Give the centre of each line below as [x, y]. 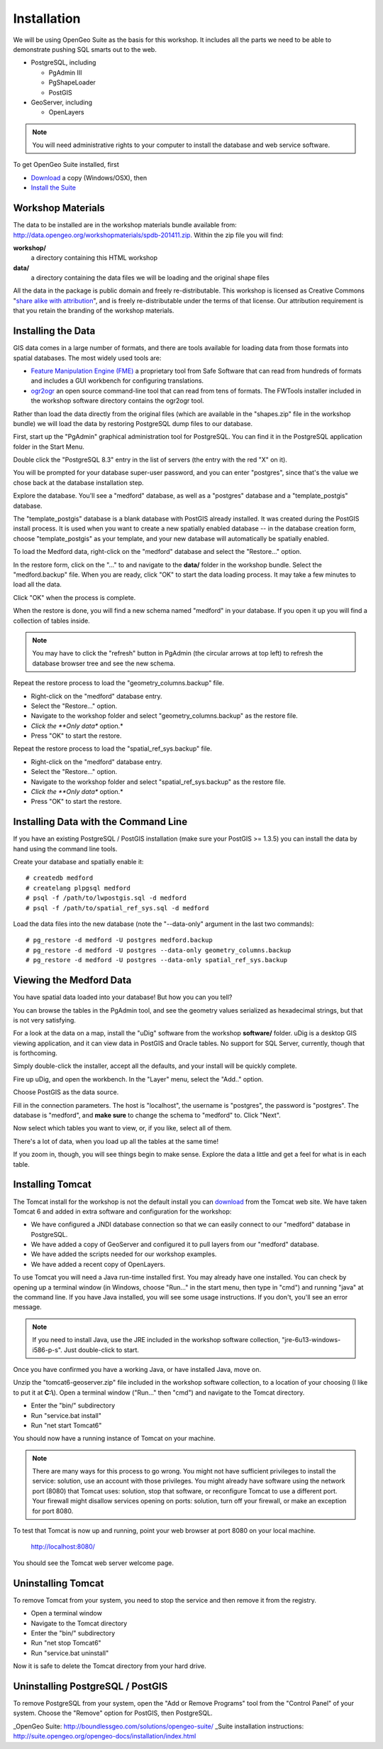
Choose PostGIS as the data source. [66, 1092]
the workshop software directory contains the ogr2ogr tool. [118, 401]
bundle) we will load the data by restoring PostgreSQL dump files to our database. [133, 423]
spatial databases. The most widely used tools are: [87, 358]
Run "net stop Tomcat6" [66, 1643]
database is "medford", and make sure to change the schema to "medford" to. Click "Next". [147, 1116]
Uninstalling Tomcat [59, 1583]
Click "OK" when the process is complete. [74, 597]
